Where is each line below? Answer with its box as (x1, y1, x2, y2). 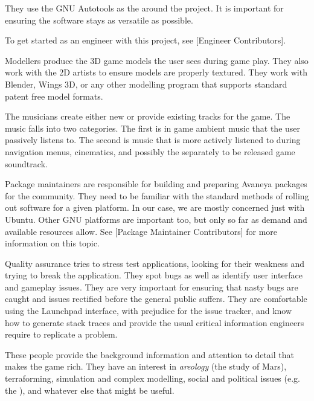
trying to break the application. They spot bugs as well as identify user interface (5, 269, 303, 281)
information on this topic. (5, 237, 100, 249)
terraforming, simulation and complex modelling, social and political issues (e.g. (5, 372, 300, 385)
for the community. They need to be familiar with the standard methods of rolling (5, 189, 309, 202)
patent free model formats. (5, 89, 103, 102)
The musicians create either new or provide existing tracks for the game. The (5, 110, 290, 123)
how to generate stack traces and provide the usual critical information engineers (5, 316, 304, 329)
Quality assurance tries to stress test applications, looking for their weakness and (5, 257, 305, 269)
